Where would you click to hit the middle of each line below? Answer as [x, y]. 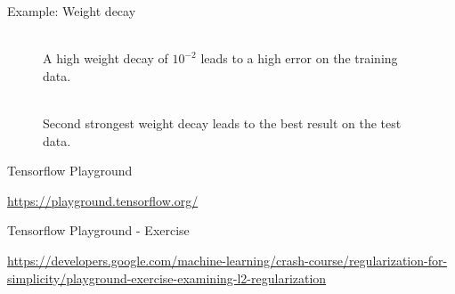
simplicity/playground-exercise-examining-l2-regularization [167, 278]
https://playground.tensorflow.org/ [103, 200]
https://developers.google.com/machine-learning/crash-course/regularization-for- [227, 260]
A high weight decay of [106, 58]
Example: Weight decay [72, 11]
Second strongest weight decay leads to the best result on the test [222, 122]
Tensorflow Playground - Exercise [98, 230]
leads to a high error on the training [299, 58]
